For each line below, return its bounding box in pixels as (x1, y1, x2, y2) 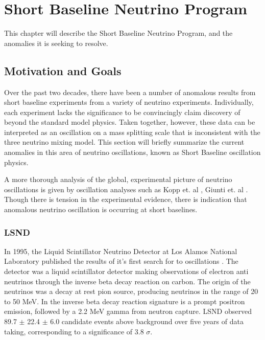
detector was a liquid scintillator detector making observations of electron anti (4, 266, 249, 277)
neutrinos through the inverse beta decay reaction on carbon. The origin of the (4, 276, 251, 286)
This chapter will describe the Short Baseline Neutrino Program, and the (4, 28, 233, 38)
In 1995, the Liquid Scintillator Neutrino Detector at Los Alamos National (4, 245, 237, 256)
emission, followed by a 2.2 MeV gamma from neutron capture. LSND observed (4, 306, 252, 316)
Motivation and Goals (4, 62, 122, 78)
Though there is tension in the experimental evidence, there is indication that (4, 194, 247, 205)
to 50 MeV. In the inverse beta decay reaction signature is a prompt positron (4, 296, 245, 306)
